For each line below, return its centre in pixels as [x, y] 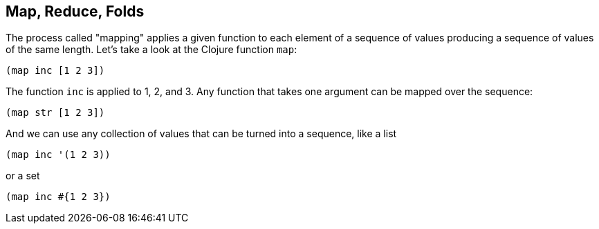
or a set [23, 176]
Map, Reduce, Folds [75, 11]
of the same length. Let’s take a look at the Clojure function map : [151, 50]
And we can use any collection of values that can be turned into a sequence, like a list [201, 134]
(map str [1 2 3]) [55, 113]
